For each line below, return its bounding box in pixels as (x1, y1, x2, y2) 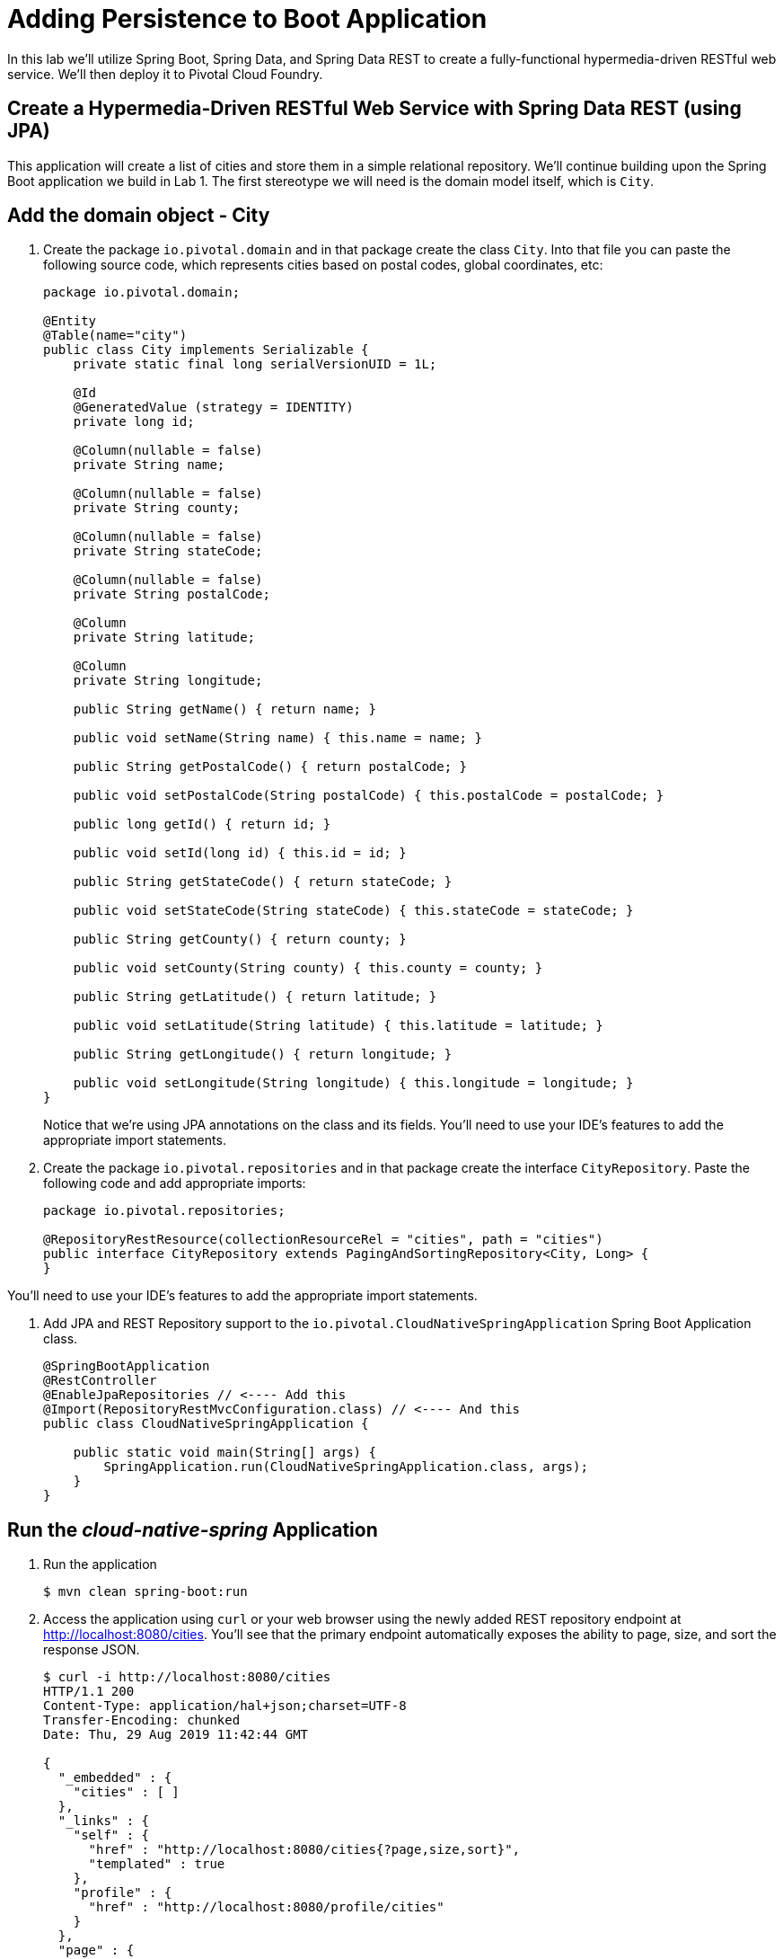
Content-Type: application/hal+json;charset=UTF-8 (43, 1698, 407, 1714)
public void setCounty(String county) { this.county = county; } (73, 961, 543, 976)
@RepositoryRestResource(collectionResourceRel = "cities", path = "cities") (43, 1232, 603, 1247)
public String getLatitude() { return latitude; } (73, 989, 437, 1005)
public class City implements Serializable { (43, 342, 369, 358)
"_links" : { (57, 1813, 150, 1829)
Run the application (43, 1556, 157, 1573)
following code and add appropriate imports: (43, 1175, 306, 1192)
